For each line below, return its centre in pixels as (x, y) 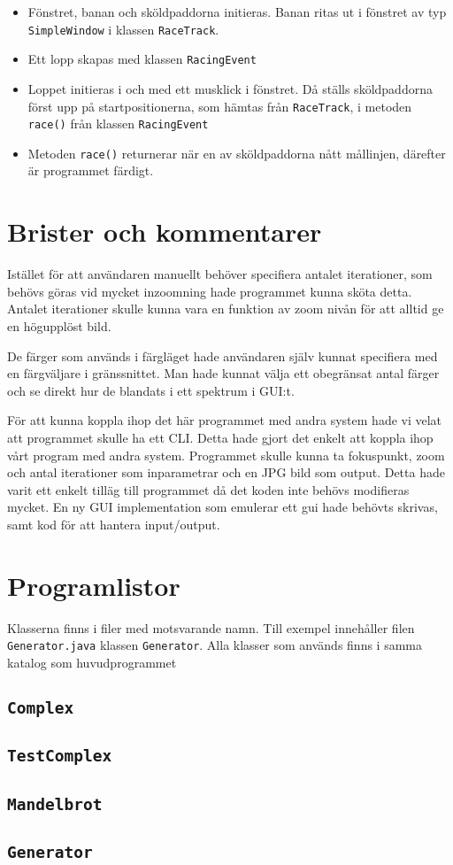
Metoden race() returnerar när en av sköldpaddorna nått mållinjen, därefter (237, 153)
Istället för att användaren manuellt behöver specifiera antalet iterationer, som (220, 274)
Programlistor (94, 585)
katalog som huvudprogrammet (92, 662)
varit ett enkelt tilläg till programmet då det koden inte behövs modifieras (208, 489)
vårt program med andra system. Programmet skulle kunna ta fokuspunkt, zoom (226, 455)
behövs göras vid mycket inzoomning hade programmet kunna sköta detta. (210, 291)
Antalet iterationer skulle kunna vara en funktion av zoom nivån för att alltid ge (226, 309)
